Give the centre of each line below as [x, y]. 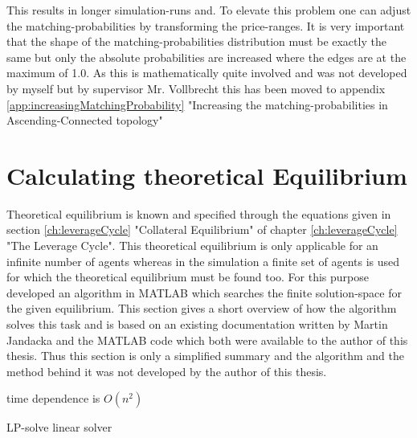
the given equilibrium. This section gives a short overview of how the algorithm [202, 308]
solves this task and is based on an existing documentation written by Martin [197, 324]
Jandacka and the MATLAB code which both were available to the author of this [207, 340]
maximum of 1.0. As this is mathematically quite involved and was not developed [207, 73]
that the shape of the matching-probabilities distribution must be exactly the [196, 41]
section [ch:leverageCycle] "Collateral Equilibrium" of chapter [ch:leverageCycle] [202, 229]
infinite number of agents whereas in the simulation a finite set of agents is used [203, 261]
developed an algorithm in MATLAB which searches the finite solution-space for [204, 292]
